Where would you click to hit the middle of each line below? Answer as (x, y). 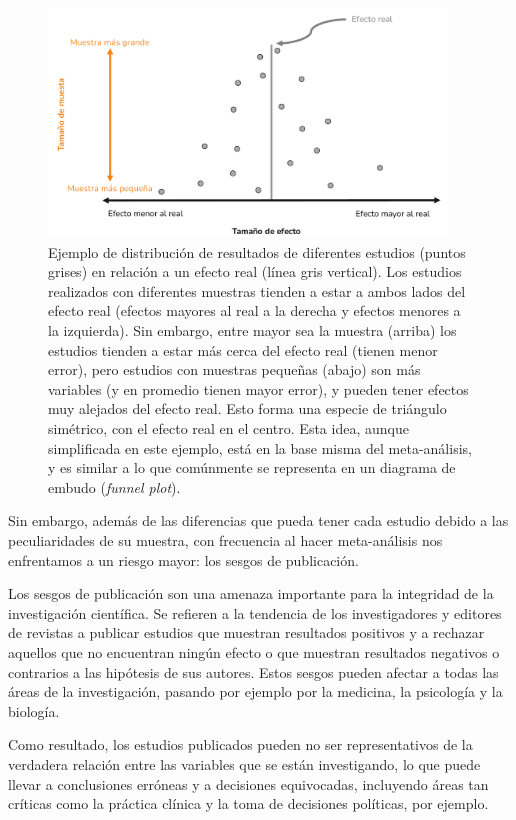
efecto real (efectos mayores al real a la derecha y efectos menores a (254, 310)
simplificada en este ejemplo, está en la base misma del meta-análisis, (260, 447)
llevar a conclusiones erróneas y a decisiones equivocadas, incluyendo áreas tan (248, 783)
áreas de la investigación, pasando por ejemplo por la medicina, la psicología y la (255, 691)
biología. (34, 710)
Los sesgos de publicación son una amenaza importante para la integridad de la (251, 593)
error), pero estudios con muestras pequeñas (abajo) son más (234, 369)
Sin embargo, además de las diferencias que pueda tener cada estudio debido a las (258, 520)
